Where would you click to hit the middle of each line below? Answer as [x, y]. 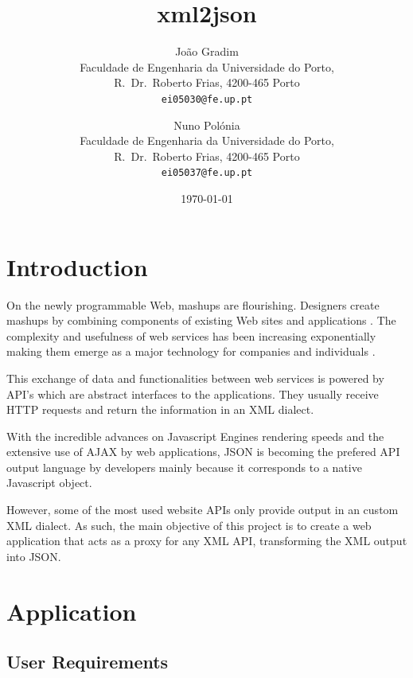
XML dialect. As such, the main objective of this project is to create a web [189, 525]
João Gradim [207, 51]
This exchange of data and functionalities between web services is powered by [195, 378]
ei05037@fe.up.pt [207, 173]
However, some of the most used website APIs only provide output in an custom [203, 510]
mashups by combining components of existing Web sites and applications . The [201, 320]
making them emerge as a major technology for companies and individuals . [191, 351]
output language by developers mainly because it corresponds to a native [184, 467]
